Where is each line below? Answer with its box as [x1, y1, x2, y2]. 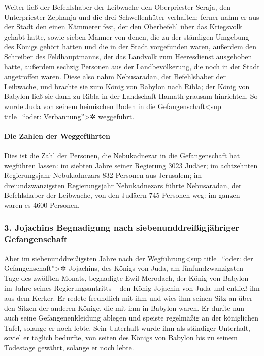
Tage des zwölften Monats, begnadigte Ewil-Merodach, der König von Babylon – [4, 272, 254, 283]
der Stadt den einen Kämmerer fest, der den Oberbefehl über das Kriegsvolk [4, 21, 242, 32]
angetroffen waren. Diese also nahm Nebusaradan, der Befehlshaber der [4, 71, 226, 82]
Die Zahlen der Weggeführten [4, 130, 110, 141]
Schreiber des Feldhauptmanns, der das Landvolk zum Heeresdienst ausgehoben [4, 51, 252, 61]
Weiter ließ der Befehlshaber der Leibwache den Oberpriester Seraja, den [4, 2, 231, 12]
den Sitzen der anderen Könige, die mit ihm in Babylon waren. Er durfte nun [4, 302, 245, 313]
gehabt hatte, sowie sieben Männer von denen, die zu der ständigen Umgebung [4, 31, 249, 42]
